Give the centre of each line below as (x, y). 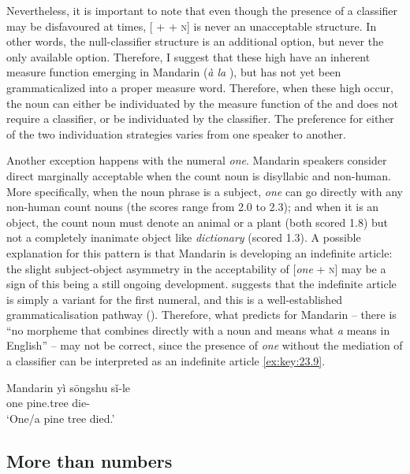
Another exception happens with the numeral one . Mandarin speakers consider (197, 160)
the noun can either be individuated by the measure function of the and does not (202, 103)
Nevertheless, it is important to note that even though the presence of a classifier (202, 10)
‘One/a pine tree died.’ (61, 418)
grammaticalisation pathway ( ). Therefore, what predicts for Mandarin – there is (201, 315)
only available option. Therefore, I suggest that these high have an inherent (188, 56)
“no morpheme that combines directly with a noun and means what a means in (198, 330)
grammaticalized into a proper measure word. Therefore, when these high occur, (200, 87)
